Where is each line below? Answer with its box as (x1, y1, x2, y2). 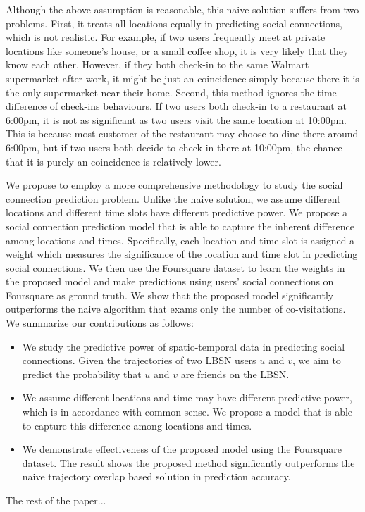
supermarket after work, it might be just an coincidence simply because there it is (6, 70, 359, 85)
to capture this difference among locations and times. (22, 418, 252, 432)
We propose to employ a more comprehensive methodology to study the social (6, 177, 343, 192)
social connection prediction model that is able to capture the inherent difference (6, 218, 354, 233)
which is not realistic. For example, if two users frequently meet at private (6, 30, 326, 44)
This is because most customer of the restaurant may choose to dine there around (6, 126, 359, 141)
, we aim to (292, 353, 341, 368)
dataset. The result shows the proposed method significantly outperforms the (22, 455, 355, 470)
